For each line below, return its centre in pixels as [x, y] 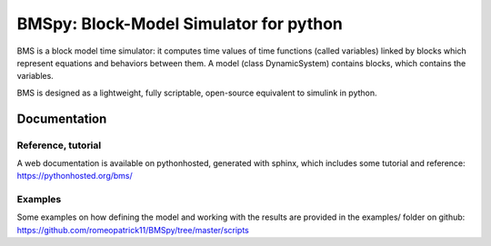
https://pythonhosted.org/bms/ [75, 176]
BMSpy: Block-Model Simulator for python [180, 24]
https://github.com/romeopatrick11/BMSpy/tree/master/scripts [133, 230]
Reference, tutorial [59, 145]
